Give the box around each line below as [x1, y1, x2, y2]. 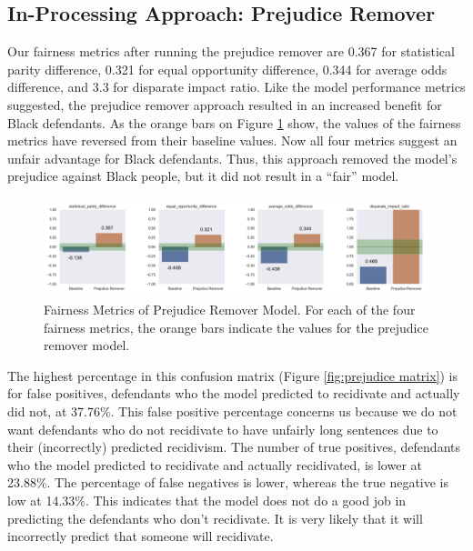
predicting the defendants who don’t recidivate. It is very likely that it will [7, 508, 423, 527]
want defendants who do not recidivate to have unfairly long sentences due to [7, 419, 438, 438]
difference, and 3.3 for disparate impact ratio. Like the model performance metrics [7, 77, 466, 96]
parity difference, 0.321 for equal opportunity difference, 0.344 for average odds [7, 59, 448, 78]
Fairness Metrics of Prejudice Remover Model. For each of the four [44, 300, 416, 319]
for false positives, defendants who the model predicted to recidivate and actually [7, 384, 460, 403]
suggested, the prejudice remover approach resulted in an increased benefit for [7, 95, 442, 114]
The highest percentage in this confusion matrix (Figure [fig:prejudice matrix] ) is [7, 366, 458, 385]
